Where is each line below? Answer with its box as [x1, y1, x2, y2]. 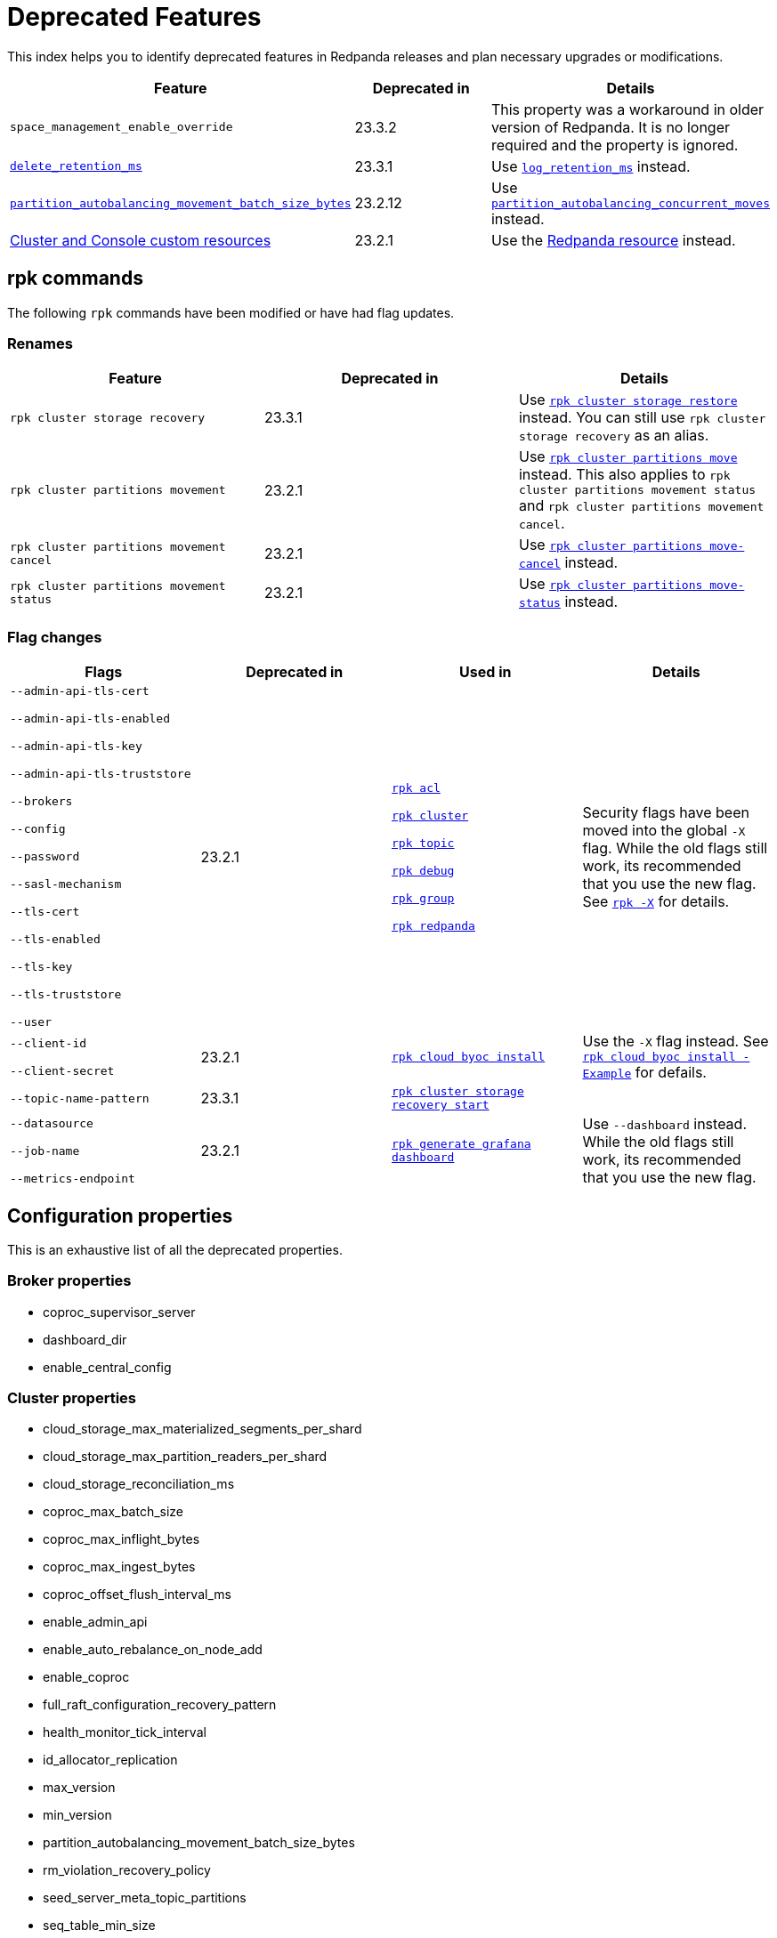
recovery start [392, 1098, 490, 1112]
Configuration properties [7, 1204, 233, 1227]
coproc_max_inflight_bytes [43, 1531, 200, 1547]
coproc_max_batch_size [43, 1504, 184, 1520]
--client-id [10, 1036, 87, 1050]
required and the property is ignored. [490, 135, 739, 154]
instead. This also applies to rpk [518, 465, 731, 484]
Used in [459, 663, 512, 682]
